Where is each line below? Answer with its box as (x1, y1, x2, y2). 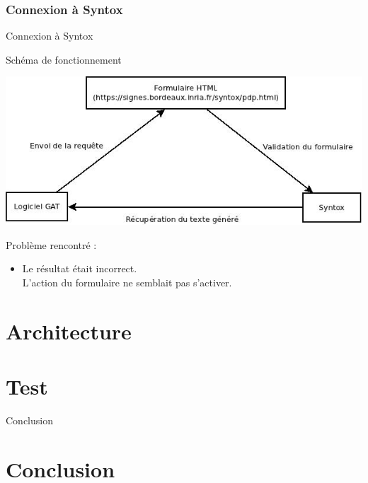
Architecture (6, 316, 132, 345)
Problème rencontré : (6, 237, 97, 252)
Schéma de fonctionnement (6, 52, 122, 66)
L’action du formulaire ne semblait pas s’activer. (22, 274, 232, 289)
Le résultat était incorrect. (22, 261, 137, 276)
